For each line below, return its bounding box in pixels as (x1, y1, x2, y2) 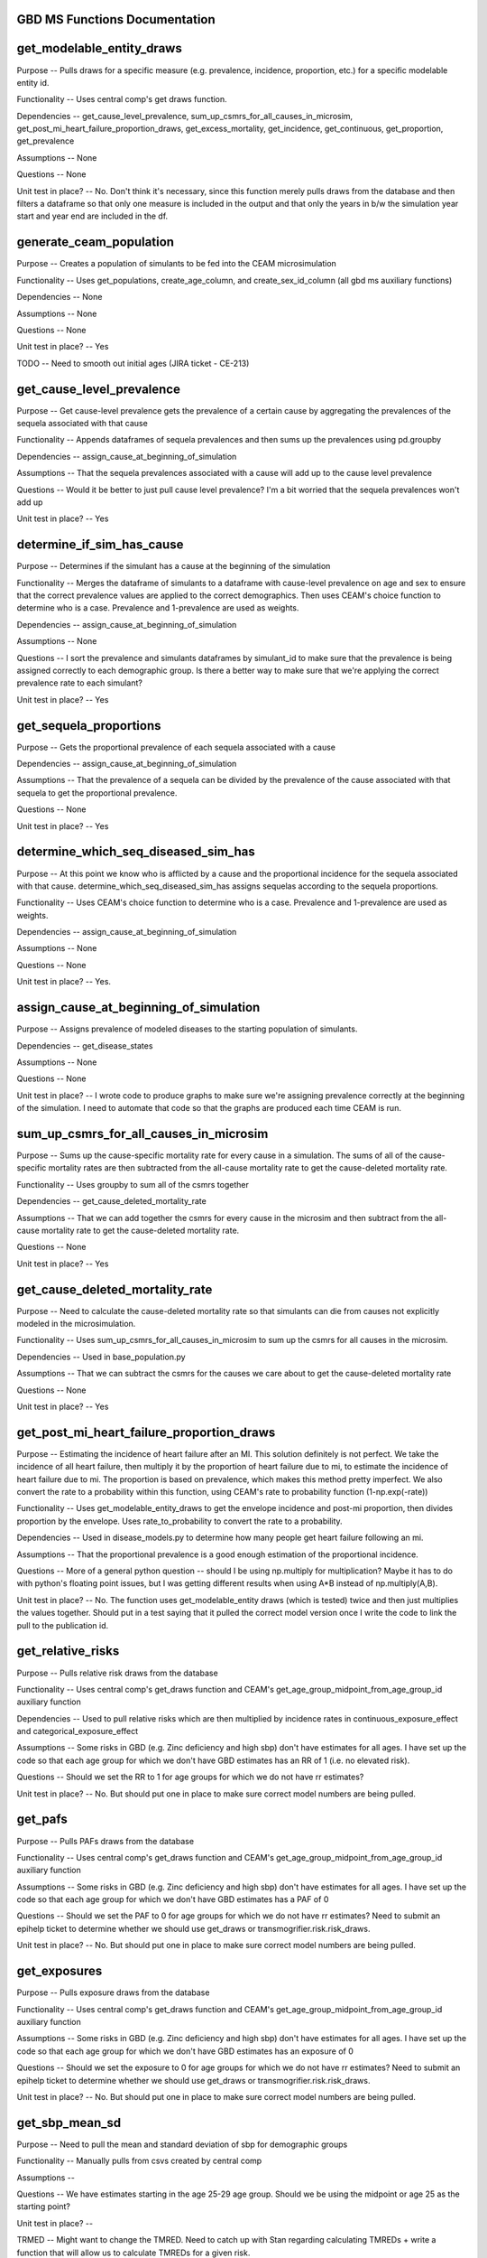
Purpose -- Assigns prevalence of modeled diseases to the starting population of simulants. (16, 1023, 358, 1034)
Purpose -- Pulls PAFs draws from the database (16, 1835, 194, 1846)
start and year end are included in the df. (16, 210, 169, 221)
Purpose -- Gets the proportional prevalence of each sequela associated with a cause (16, 742, 335, 752)
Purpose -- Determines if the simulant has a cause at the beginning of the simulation (16, 561, 331, 572)
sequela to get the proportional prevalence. (16, 787, 178, 798)
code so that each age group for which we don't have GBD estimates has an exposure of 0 (16, 2046, 354, 2057)
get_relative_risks (16, 1644, 120, 1659)
